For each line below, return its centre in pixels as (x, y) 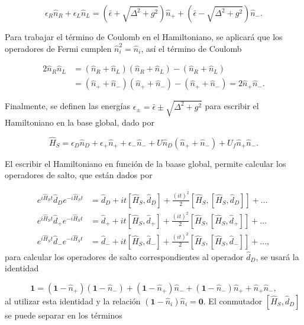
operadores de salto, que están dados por (79, 175)
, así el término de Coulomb (191, 48)
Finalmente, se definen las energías (68, 106)
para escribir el (232, 106)
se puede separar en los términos (64, 315)
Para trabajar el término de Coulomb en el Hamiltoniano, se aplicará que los (144, 37)
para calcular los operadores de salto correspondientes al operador (124, 256)
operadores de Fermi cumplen (58, 48)
